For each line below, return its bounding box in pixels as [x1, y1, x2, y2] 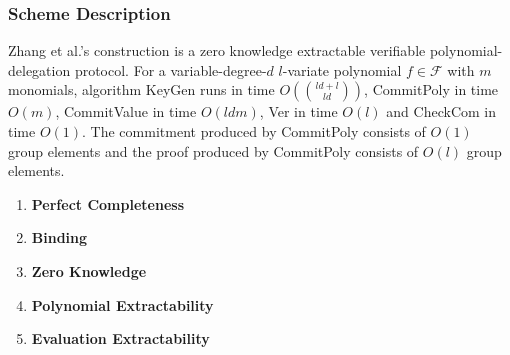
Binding [31, 227, 88, 248]
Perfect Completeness [31, 193, 184, 214]
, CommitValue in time [55, 101, 197, 122]
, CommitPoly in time [364, 79, 499, 100]
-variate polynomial [282, 59, 402, 80]
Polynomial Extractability [31, 294, 214, 315]
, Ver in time [259, 101, 338, 122]
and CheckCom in [386, 101, 497, 122]
